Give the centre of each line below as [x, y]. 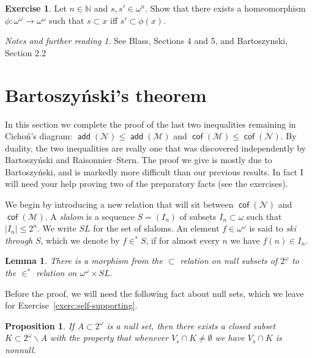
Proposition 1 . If [40, 325]
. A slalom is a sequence [90, 216]
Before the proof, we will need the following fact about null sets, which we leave [154, 293]
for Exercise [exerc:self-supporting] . [71, 305]
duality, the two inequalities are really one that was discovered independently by [155, 148]
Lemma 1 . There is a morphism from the [84, 261]
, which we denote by [80, 240]
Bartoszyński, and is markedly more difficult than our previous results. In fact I [154, 171]
